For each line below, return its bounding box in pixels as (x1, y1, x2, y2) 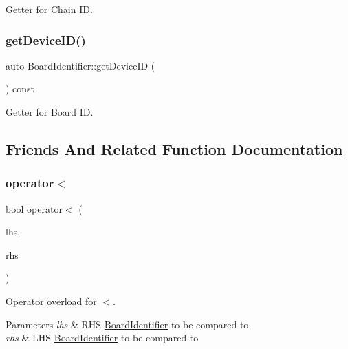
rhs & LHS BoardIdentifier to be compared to (6, 330, 199, 345)
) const (6, 81, 35, 96)
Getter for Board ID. (6, 105, 94, 118)
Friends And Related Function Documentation (6, 138, 343, 159)
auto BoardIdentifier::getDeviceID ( (6, 58, 155, 72)
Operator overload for (6, 293, 97, 308)
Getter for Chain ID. (6, 2, 93, 16)
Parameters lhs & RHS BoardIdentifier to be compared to (6, 317, 249, 331)
